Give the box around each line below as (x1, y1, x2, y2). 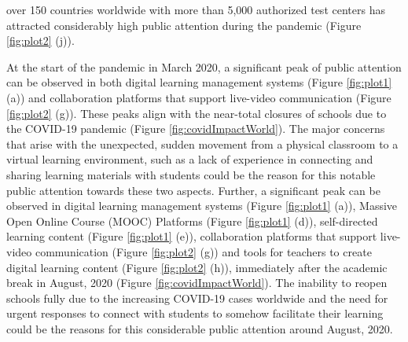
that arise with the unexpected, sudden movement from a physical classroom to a (6, 135, 399, 152)
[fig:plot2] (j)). (6, 32, 75, 49)
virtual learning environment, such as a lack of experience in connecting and (6, 151, 373, 167)
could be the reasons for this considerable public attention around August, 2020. (6, 320, 393, 336)
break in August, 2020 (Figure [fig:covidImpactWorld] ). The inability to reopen (6, 274, 388, 291)
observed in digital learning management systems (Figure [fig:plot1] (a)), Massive (6, 197, 398, 214)
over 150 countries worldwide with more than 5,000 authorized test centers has (6, 2, 385, 17)
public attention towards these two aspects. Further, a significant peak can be (6, 182, 380, 198)
